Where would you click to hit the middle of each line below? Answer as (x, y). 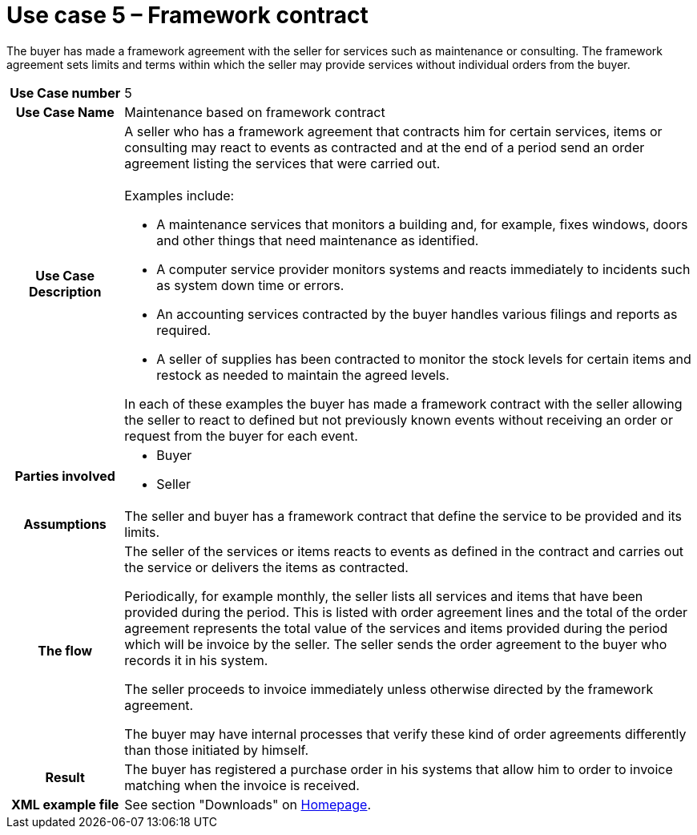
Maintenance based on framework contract (255, 112)
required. (184, 330)
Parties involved (65, 476)
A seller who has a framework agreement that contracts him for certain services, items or (393, 131)
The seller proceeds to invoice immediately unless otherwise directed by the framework (389, 689)
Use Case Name (65, 112)
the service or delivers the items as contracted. (266, 567)
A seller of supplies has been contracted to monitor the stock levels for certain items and (424, 359)
